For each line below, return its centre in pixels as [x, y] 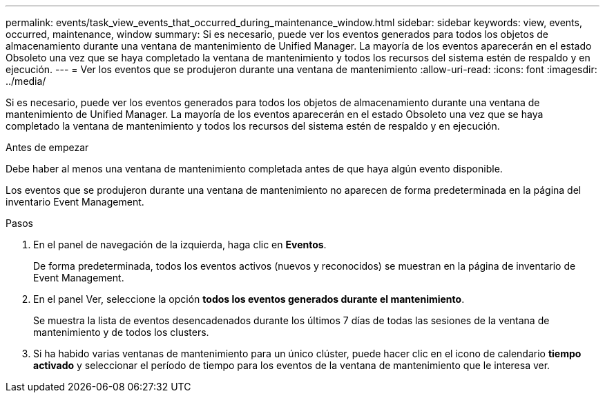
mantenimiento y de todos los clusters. [121, 332]
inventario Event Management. [75, 202]
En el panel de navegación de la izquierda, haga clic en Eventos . [180, 245]
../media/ [26, 81]
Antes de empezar [47, 147]
